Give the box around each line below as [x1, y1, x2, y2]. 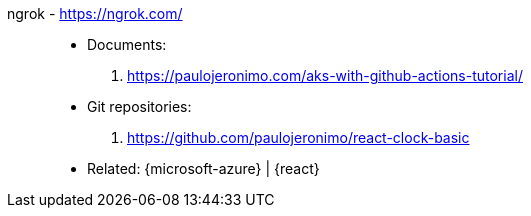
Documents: [87, 36, 167, 53]
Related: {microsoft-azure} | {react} [87, 160, 320, 177]
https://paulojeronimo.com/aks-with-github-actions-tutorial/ [127, 67, 523, 84]
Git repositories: [87, 98, 192, 115]
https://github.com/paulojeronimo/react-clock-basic [127, 129, 470, 146]
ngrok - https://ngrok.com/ [7, 5, 183, 22]
